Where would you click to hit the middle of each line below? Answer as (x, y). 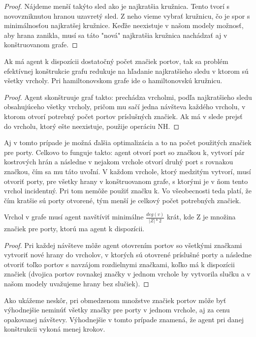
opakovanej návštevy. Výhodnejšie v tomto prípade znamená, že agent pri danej (124, 319)
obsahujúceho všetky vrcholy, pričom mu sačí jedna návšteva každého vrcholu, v (125, 107)
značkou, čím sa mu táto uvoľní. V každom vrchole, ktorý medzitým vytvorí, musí (128, 171)
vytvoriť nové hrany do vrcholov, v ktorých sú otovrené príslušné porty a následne (128, 255)
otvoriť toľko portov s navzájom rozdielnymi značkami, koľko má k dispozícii (119, 264)
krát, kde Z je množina (201, 217)
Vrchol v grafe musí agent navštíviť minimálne (74, 217)
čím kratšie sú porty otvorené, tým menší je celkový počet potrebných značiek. (123, 200)
